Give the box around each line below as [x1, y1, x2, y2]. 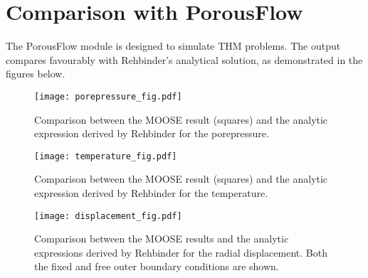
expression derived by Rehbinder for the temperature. [34, 186, 268, 200]
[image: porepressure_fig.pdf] [34, 91, 182, 102]
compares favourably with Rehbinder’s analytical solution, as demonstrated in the [6, 52, 363, 67]
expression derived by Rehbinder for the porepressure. [34, 126, 269, 141]
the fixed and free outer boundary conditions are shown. [34, 259, 279, 274]
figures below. [6, 66, 65, 81]
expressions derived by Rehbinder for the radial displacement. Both [34, 245, 327, 260]
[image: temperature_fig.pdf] [34, 151, 177, 161]
